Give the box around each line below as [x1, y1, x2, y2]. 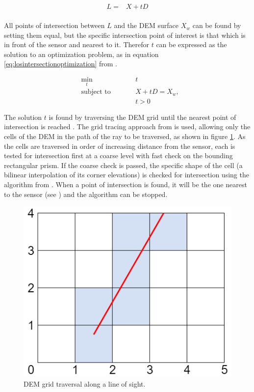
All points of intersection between [4, 20, 105, 30]
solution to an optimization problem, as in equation [4, 49, 159, 59]
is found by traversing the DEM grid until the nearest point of [49, 112, 236, 122]
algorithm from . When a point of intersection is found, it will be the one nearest [4, 179, 247, 189]
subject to [81, 88, 111, 96]
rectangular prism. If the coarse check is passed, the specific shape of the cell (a [4, 160, 243, 170]
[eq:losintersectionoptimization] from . [4, 58, 117, 69]
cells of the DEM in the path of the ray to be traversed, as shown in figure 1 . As [4, 131, 246, 141]
